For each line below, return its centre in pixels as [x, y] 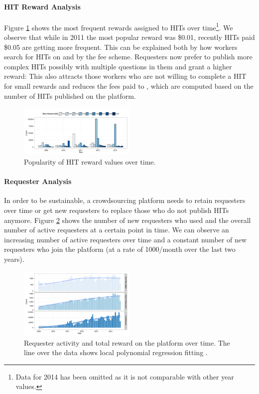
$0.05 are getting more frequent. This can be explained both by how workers [121, 47]
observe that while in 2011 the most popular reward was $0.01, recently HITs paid [129, 37]
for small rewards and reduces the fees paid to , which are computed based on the [129, 86]
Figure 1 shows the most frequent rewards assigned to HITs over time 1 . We [119, 26]
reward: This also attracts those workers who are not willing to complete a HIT [125, 76]
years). [14, 259]
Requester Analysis [38, 181]
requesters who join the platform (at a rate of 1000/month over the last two [120, 249]
